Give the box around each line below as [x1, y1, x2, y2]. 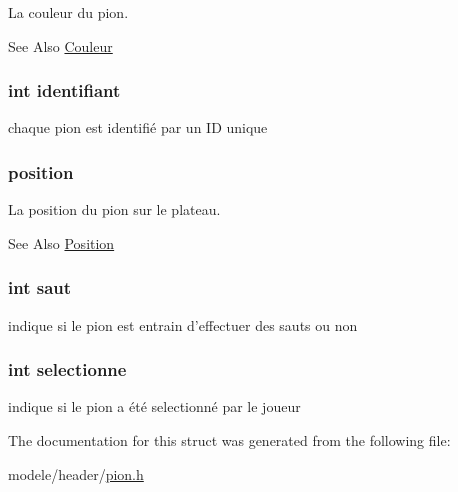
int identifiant [8, 78, 121, 103]
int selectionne [8, 357, 127, 382]
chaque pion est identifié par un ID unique [8, 117, 268, 138]
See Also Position [8, 232, 115, 253]
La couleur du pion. [8, 2, 129, 22]
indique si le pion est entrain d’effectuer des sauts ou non [8, 314, 358, 335]
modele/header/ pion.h [8, 463, 144, 484]
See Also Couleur [8, 35, 113, 56]
